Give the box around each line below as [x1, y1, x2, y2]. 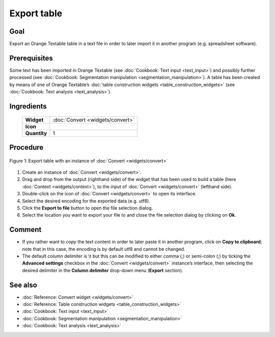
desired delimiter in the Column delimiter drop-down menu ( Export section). [22, 267, 183, 273]
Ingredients [9, 102, 47, 111]
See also [9, 280, 38, 289]
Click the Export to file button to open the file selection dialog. [22, 204, 153, 211]
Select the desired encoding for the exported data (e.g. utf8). [22, 198, 150, 204]
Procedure [9, 143, 44, 151]
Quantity [25, 129, 47, 137]
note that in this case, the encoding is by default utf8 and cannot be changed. [22, 246, 185, 252]
